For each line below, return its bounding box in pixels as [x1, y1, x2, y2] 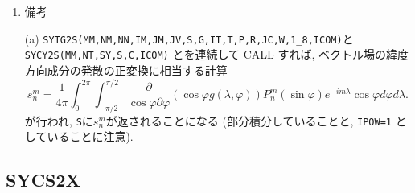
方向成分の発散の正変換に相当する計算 [24, 61, 228, 78]
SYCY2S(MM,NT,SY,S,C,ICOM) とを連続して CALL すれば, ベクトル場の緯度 [24, 46, 409, 63]
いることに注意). [47, 128, 134, 145]
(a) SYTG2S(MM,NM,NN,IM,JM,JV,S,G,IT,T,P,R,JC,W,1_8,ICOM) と [24, 30, 354, 47]
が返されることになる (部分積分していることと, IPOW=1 [105, 112, 392, 129]
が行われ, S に [24, 112, 93, 129]
